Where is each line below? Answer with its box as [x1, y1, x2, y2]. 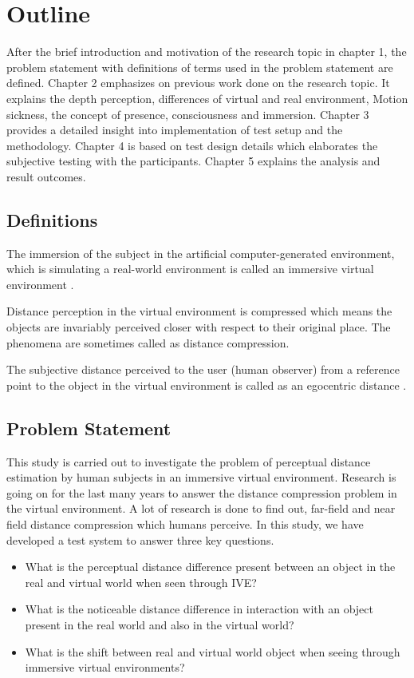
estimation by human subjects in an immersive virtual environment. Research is [6, 469, 396, 486]
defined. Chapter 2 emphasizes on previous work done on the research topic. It [6, 74, 390, 91]
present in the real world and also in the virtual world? [25, 616, 294, 632]
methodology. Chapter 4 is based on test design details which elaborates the [6, 137, 378, 153]
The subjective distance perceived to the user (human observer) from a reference [6, 361, 400, 378]
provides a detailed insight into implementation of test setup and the [6, 121, 343, 138]
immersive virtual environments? [25, 659, 185, 676]
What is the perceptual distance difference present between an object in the [25, 558, 396, 575]
